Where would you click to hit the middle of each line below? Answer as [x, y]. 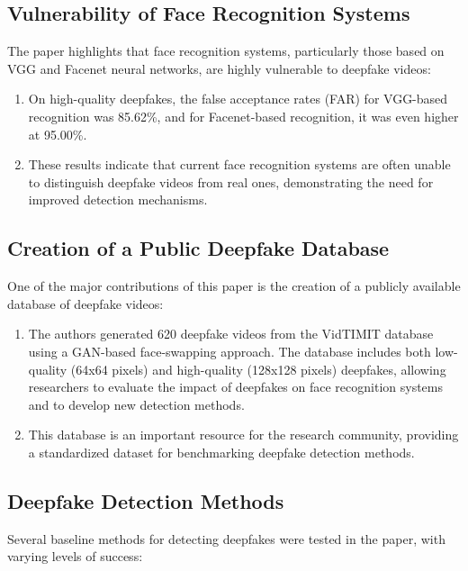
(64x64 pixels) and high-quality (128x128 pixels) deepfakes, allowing [258, 369]
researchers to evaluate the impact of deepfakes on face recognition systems [236, 387]
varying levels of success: [75, 556]
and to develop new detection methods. [136, 404]
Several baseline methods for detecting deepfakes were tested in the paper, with [226, 538]
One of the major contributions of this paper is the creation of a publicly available [234, 286]
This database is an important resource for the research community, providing [243, 435]
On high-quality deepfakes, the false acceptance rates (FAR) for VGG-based [238, 99]
